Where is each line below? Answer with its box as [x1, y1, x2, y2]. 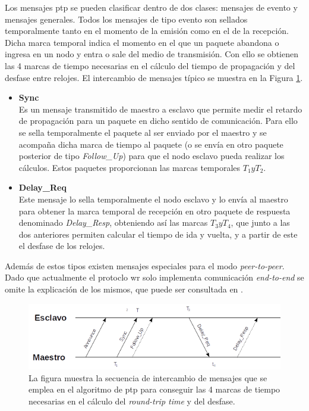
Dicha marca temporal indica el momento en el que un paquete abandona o [5, 36, 279, 48]
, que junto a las [231, 216, 290, 229]
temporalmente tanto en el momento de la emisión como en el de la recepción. [5, 24, 289, 37]
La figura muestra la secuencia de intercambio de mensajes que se [29, 371, 267, 384]
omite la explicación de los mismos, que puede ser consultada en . [5, 283, 243, 295]
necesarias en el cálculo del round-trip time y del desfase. [29, 394, 235, 407]
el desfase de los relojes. [18, 239, 105, 252]
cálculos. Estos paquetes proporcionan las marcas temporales [18, 161, 241, 173]
